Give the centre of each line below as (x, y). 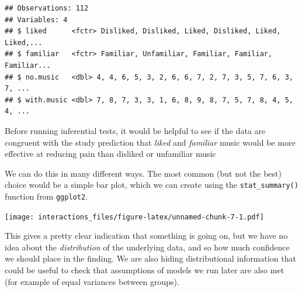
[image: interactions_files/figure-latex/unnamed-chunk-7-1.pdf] (134, 217)
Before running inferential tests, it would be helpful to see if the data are (135, 130)
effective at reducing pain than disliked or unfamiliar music (110, 154)
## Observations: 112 (47, 8)
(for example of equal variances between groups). (92, 281)
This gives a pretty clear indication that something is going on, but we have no (146, 236)
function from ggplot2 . (46, 196)
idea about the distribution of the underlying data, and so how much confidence (147, 247)
